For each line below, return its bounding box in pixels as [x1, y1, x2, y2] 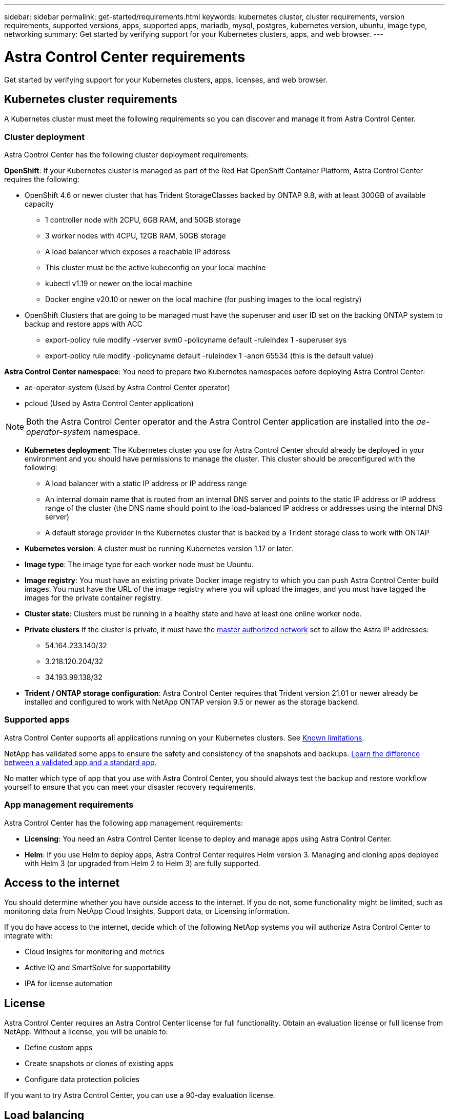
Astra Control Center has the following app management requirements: [4, 818, 243, 827]
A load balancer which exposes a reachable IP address [45, 247, 230, 256]
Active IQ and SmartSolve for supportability [25, 963, 171, 972]
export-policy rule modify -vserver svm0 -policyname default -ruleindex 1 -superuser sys [45, 335, 347, 345]
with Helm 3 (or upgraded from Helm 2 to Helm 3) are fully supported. [25, 858, 260, 868]
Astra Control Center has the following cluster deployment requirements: [4, 150, 249, 159]
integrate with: [4, 931, 53, 941]
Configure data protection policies [25, 1075, 140, 1084]
